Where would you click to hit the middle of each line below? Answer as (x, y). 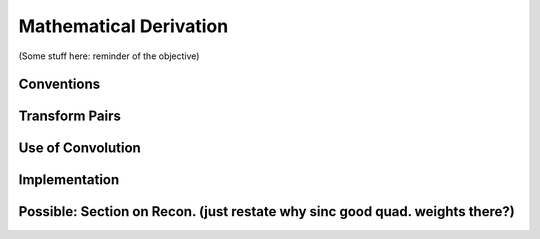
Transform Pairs (70, 116)
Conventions (59, 84)
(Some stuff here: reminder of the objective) (109, 56)
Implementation (69, 180)
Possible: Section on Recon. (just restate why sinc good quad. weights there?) (266, 211)
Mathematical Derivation (123, 26)
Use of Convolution (80, 148)
